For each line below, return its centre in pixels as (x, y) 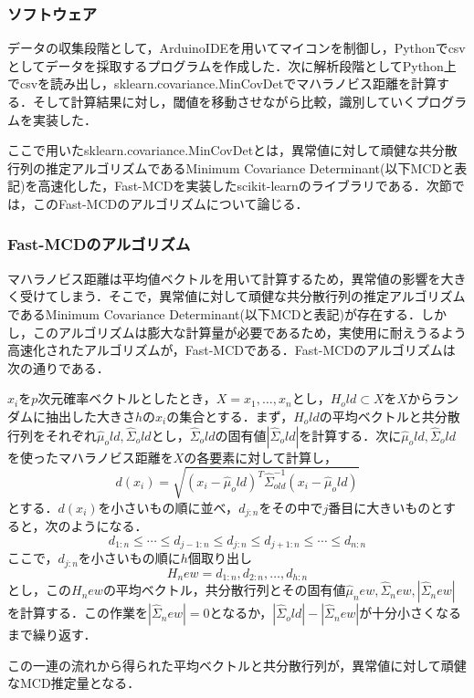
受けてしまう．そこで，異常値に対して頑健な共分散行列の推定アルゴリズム (242, 296)
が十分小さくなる (411, 613)
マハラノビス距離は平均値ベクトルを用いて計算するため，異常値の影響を (224, 278)
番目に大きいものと (385, 507)
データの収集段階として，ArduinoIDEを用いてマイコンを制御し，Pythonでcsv (237, 48)
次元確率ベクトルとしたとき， (127, 398)
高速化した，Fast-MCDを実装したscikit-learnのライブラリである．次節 (245, 186)
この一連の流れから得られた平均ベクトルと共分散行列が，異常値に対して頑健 (237, 665)
